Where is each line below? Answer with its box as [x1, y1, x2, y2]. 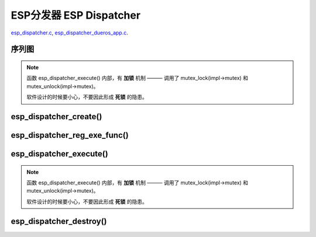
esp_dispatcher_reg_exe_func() [11, 130, 129, 140]
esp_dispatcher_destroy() [11, 216, 108, 226]
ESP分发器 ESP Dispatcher [11, 9, 140, 22]
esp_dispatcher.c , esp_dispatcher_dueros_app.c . [11, 29, 129, 36]
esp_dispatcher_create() [11, 111, 102, 121]
